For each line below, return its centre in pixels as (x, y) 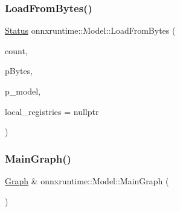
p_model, (23, 91)
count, (16, 50)
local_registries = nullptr (52, 111)
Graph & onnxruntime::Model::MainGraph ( (87, 181)
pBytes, (19, 71)
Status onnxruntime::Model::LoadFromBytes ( (90, 30)
